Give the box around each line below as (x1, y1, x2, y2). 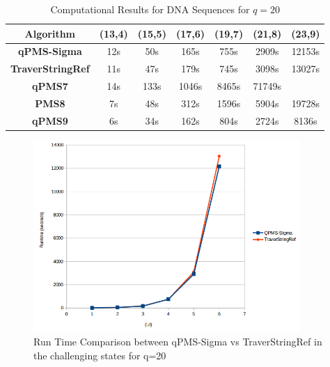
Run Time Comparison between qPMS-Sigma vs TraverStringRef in (33, 334, 322, 349)
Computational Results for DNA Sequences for (50, 2, 250, 16)
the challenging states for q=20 (33, 348, 166, 362)
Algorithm (24, 26, 76, 40)
